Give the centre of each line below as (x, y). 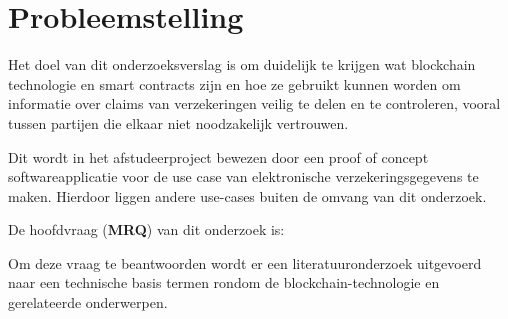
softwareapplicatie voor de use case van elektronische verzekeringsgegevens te (243, 176)
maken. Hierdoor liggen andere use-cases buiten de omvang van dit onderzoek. (247, 195)
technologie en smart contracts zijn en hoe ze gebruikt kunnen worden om (234, 83)
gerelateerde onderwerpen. (88, 302)
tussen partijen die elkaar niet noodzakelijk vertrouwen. (178, 122)
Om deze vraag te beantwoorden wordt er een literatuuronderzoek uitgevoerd (245, 262)
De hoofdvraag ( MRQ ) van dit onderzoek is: (146, 229)
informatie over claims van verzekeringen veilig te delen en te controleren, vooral (254, 103)
